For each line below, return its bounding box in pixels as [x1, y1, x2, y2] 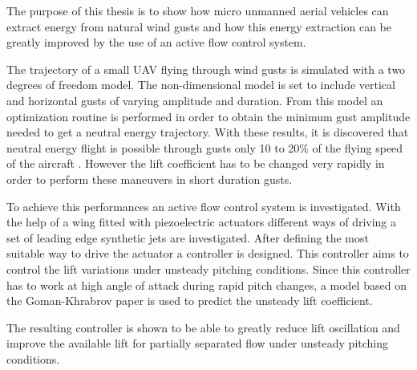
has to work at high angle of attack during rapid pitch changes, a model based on [6, 276, 407, 293]
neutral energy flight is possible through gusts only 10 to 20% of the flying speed [6, 139, 403, 156]
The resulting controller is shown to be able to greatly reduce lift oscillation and [6, 319, 400, 335]
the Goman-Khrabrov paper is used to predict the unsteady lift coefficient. [6, 292, 373, 309]
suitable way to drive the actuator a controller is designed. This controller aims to [6, 245, 409, 262]
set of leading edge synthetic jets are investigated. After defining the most [6, 229, 369, 246]
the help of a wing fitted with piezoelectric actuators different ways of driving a [6, 213, 397, 230]
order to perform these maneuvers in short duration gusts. [6, 170, 293, 187]
